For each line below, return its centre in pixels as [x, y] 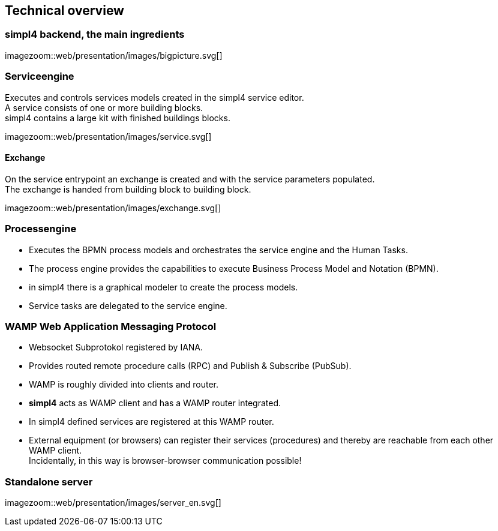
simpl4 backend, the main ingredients [95, 34]
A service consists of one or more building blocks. [104, 107]
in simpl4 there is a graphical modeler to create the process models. [163, 287]
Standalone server [49, 481]
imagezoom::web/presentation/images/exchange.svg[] [113, 208]
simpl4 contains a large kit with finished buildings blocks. [118, 118]
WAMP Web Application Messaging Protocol [111, 326]
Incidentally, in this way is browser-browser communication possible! [165, 461]
